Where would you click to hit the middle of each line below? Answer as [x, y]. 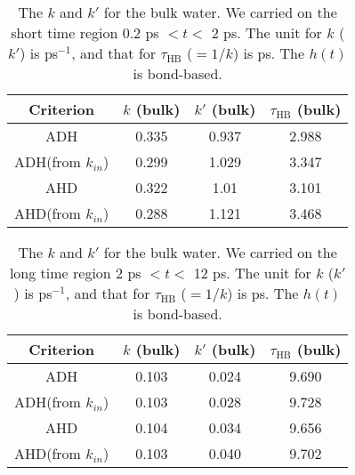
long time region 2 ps [75, 273]
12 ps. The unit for [252, 273]
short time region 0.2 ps [85, 32]
